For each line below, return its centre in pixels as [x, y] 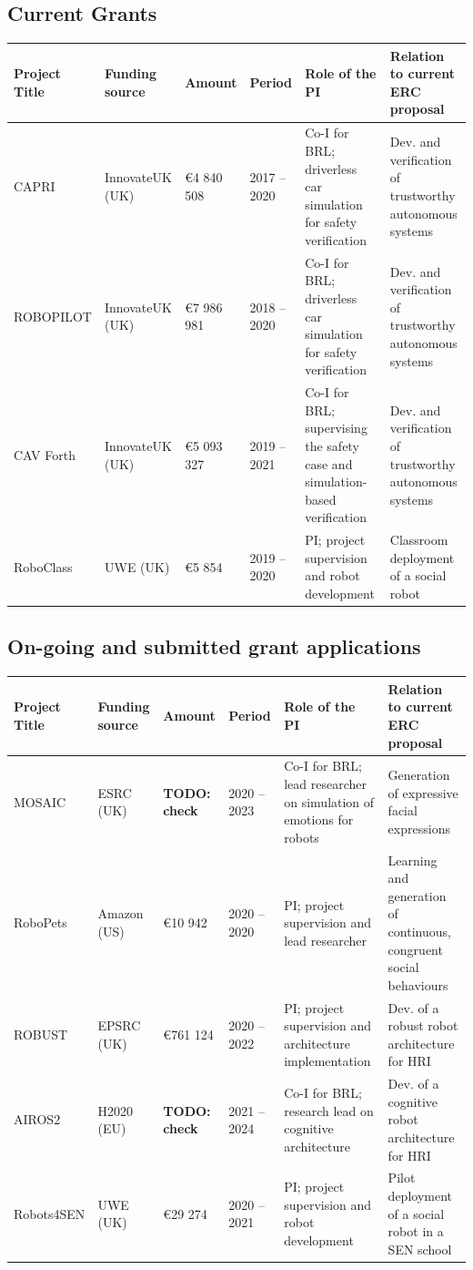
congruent [415, 949]
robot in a [416, 1231]
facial [403, 810]
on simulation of [329, 801]
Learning [413, 860]
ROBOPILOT [53, 316]
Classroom [419, 540]
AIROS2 [37, 1119]
